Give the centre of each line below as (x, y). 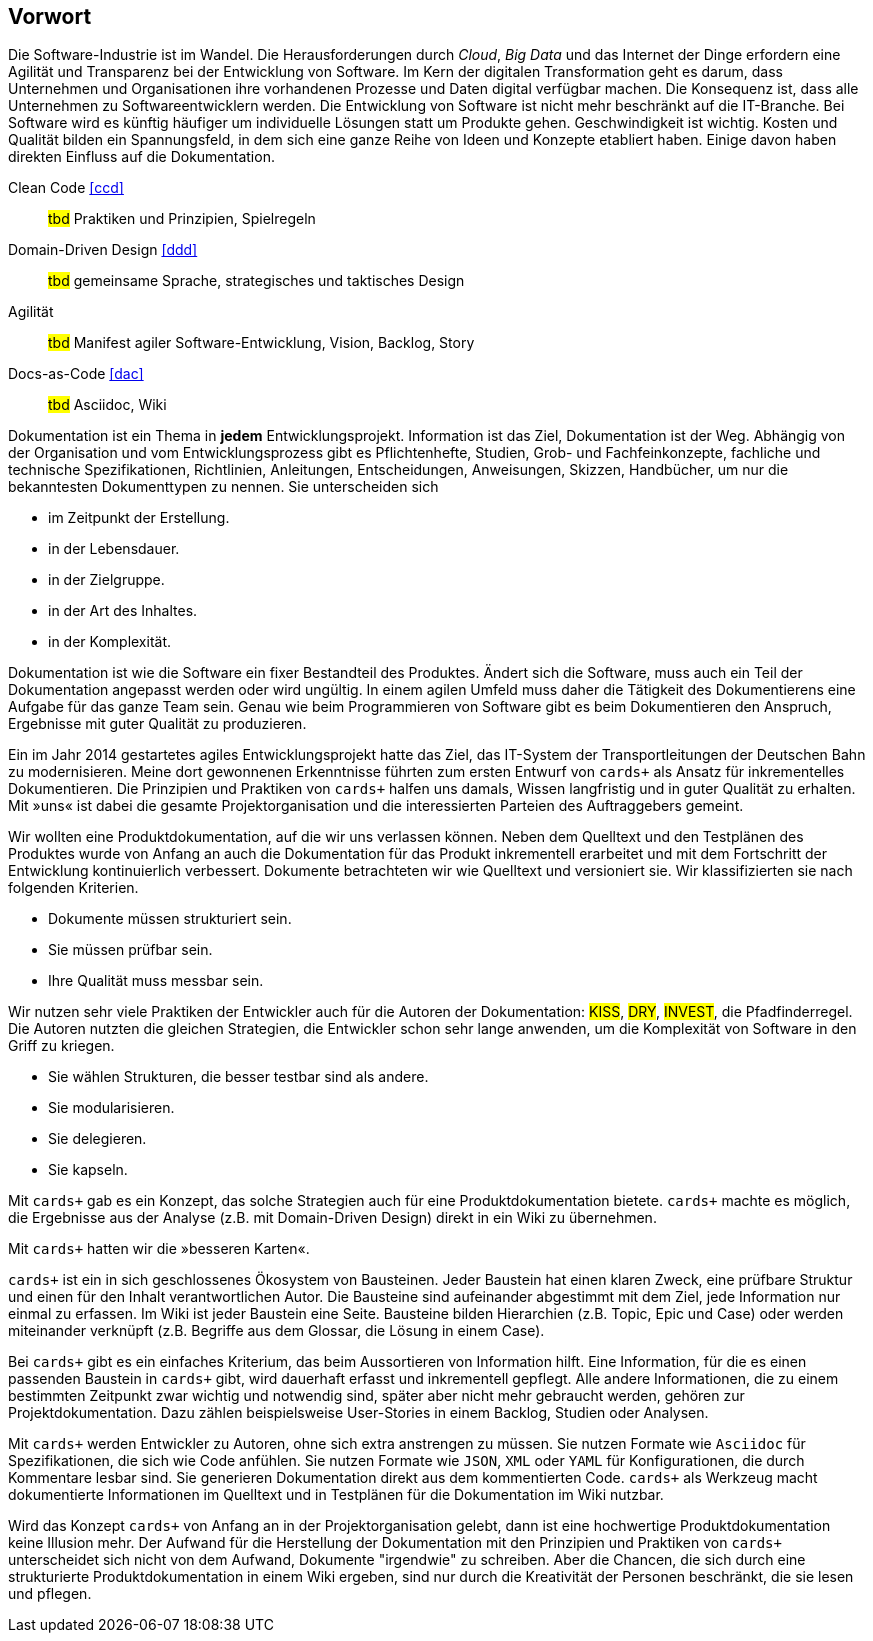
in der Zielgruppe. (106, 580)
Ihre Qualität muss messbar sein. (156, 981)
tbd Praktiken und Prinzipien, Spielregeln (182, 219)
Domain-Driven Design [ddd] (103, 250)
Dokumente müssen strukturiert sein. (170, 919)
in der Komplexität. (110, 642)
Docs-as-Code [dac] (76, 374)
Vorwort (50, 16)
